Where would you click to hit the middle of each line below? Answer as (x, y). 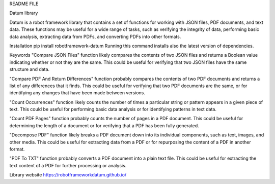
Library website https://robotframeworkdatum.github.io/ (68, 175)
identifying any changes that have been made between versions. (77, 93)
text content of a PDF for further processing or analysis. (68, 165)
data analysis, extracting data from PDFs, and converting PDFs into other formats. (95, 36)
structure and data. (30, 69)
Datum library (24, 13)
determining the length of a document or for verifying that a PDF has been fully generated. (104, 125)
